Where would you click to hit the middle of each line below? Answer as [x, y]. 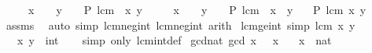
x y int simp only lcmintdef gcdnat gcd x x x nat [174, 40]
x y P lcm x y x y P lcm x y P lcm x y [197, 9]
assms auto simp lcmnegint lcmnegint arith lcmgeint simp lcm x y [180, 25]
